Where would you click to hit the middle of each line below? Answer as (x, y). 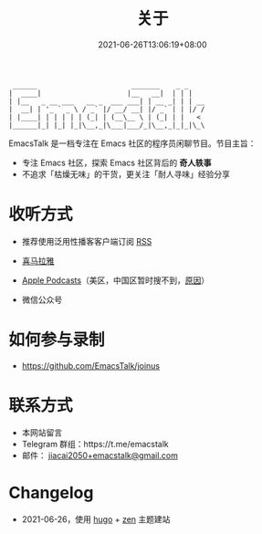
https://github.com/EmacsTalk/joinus (91, 365)
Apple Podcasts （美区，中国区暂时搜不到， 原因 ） (115, 280)
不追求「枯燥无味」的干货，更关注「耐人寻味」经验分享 (126, 173)
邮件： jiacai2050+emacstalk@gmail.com (100, 455)
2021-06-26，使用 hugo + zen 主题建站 (96, 519)
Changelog (51, 492)
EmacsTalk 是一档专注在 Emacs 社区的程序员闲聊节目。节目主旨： (132, 143)
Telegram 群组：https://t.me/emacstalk (95, 444)
